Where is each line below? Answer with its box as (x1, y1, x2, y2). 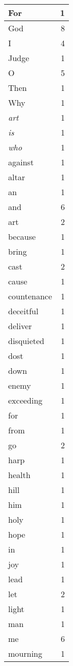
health (8, 469, 31, 481)
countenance (8, 290, 52, 302)
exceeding (8, 394, 43, 406)
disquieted (8, 335, 44, 347)
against (8, 156, 34, 168)
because (8, 231, 36, 242)
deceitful (8, 305, 39, 317)
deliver (8, 320, 32, 332)
